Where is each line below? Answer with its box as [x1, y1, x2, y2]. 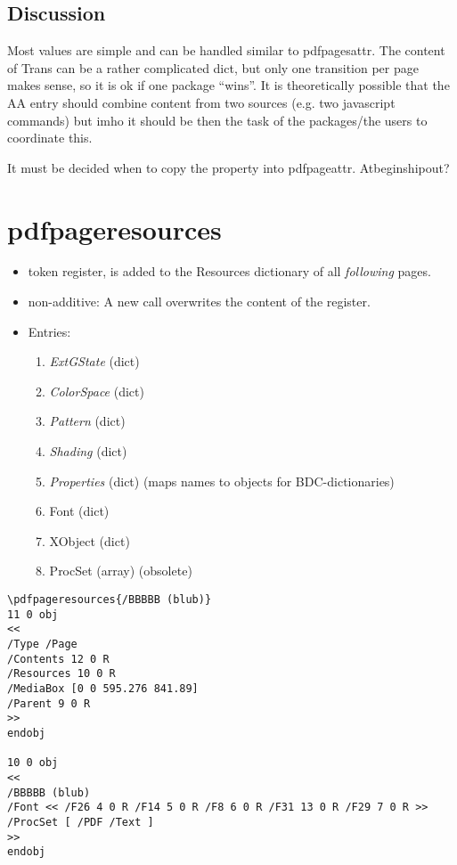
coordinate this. [7, 128, 93, 147]
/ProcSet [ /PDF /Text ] [7, 815, 154, 828]
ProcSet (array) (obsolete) [49, 561, 192, 580]
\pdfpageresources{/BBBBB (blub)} [7, 593, 212, 607]
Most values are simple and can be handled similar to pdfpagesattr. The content [7, 41, 445, 60]
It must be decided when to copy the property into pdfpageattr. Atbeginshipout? [7, 158, 450, 176]
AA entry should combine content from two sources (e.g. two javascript [7, 93, 396, 111]
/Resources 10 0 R [7, 667, 116, 681]
